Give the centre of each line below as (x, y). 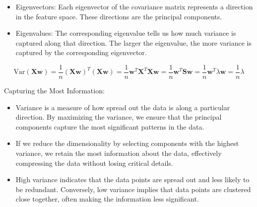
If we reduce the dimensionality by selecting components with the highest (127, 143)
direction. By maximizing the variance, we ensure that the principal (119, 117)
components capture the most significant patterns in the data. (110, 126)
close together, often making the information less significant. (107, 199)
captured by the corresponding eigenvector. (81, 52)
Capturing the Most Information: (54, 91)
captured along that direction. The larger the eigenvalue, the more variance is (133, 42)
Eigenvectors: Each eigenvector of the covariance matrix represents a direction (134, 6)
